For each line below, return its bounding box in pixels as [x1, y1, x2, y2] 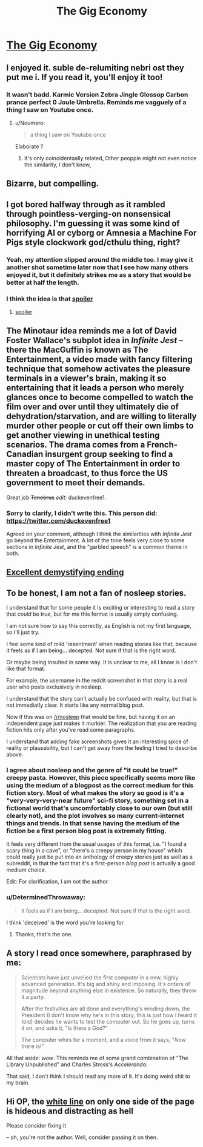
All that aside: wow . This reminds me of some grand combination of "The [6, 1054, 189, 1061]
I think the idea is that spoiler [6, 294, 93, 303]
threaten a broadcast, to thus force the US [6, 468, 168, 478]
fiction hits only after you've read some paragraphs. [6, 726, 136, 733]
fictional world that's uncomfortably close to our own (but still [6, 804, 193, 812]
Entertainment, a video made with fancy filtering [6, 354, 193, 365]
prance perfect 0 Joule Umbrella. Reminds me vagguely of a [6, 98, 187, 106]
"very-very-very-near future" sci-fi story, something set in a [6, 797, 189, 805]
